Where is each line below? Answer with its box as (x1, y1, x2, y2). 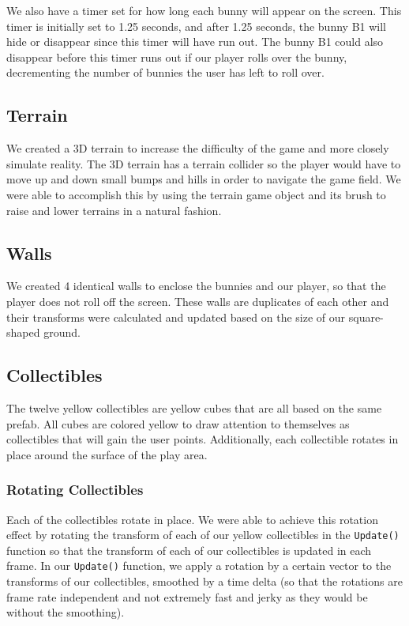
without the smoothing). (6, 604, 125, 620)
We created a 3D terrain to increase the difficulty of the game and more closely (6, 140, 389, 156)
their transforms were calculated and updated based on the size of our (6, 308, 346, 325)
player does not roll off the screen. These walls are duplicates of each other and (6, 292, 389, 309)
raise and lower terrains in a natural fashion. (6, 202, 222, 218)
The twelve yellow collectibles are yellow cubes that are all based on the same (6, 399, 382, 416)
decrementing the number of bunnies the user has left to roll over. (6, 64, 325, 81)
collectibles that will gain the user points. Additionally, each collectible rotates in (6, 431, 399, 447)
